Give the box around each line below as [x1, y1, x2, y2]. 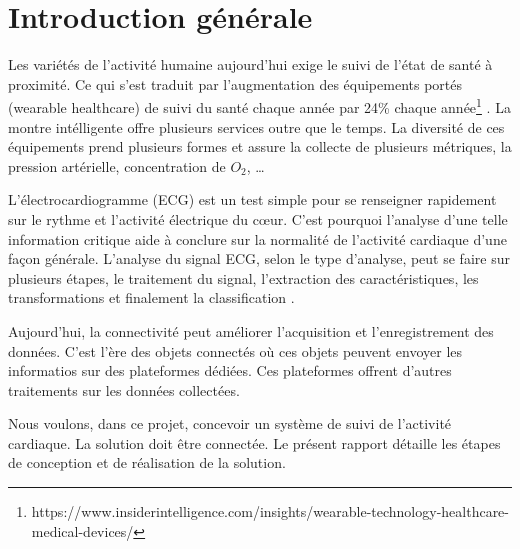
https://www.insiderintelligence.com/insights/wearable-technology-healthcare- [31, 501, 509, 522]
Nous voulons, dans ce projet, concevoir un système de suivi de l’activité [8, 413, 452, 434]
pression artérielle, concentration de [8, 155, 226, 176]
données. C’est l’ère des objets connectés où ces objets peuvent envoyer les [8, 340, 463, 361]
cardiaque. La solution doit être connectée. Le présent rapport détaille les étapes [8, 432, 501, 453]
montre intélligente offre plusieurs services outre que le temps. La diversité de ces [8, 116, 505, 137]
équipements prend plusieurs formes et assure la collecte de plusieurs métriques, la [8, 136, 512, 157]
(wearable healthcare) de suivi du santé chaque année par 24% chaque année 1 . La [8, 94, 511, 117]
